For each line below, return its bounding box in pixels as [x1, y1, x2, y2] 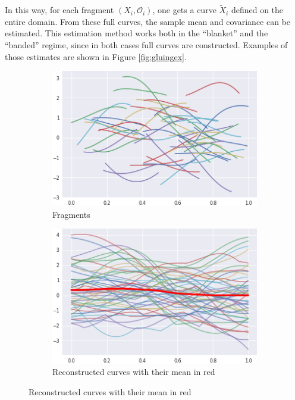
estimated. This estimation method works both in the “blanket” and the [5, 27, 268, 39]
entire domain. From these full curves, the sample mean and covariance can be [5, 15, 291, 27]
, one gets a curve [152, 4, 216, 16]
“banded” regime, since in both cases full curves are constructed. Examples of [5, 39, 288, 51]
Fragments [52, 208, 90, 220]
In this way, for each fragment [5, 4, 114, 16]
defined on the [231, 4, 284, 16]
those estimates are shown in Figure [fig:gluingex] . [5, 50, 187, 62]
